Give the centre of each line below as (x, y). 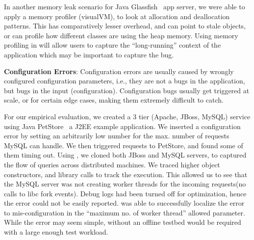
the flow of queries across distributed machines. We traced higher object (112, 164)
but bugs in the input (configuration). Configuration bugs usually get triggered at (127, 90)
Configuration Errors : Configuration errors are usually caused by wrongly (119, 71)
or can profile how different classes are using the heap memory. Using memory (121, 35)
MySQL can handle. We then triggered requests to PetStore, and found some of (124, 145)
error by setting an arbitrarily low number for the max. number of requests (117, 136)
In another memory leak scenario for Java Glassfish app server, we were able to (125, 6)
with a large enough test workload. (56, 232)
